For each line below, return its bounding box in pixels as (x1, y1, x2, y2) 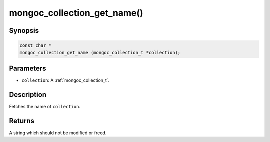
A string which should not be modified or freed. (9, 130, 107, 136)
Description (9, 90, 47, 99)
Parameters (9, 64, 46, 72)
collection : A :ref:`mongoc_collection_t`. (21, 77, 110, 83)
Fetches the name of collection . (9, 103, 81, 109)
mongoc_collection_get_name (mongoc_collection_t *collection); (19, 50, 181, 55)
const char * (19, 43, 52, 48)
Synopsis (9, 26, 39, 35)
